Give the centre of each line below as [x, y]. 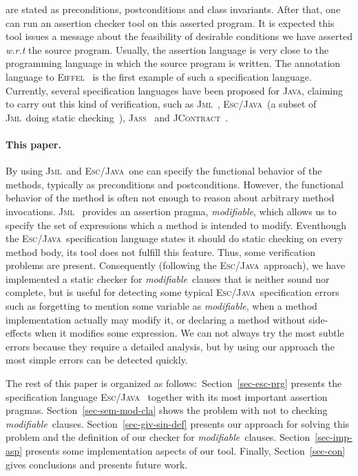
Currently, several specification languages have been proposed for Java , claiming [175, 90]
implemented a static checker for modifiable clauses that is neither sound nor [168, 278]
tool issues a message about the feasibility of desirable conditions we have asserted [179, 36]
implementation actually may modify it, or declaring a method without [156, 319]
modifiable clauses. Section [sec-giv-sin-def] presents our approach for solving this [178, 423]
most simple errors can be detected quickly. [97, 360]
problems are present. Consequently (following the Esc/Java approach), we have [176, 265]
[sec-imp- [334, 437]
